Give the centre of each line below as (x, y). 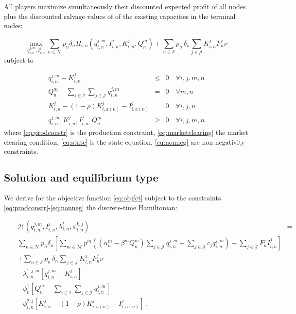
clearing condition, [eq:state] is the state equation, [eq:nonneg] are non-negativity (124, 141)
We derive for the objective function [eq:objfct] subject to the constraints (113, 198)
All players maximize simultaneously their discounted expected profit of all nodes (125, 6)
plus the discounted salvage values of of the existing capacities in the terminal (120, 16)
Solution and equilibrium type (81, 177)
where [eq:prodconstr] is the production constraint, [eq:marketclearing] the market (126, 132)
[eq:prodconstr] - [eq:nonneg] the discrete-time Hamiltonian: (91, 207)
